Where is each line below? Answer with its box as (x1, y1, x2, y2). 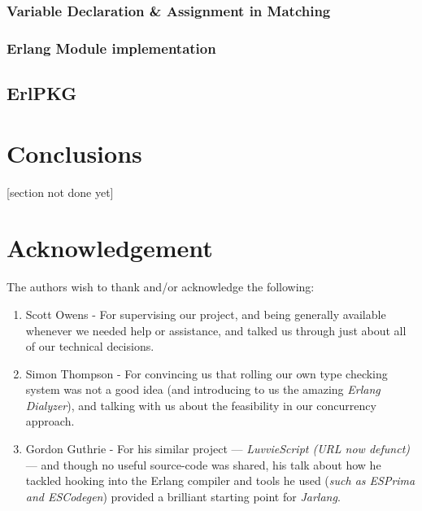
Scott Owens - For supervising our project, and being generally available (25, 305, 386, 322)
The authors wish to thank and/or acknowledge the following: (7, 278, 315, 295)
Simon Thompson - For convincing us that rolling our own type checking (25, 365, 388, 382)
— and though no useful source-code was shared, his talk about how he (25, 456, 381, 473)
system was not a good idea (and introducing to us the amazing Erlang (25, 381, 381, 398)
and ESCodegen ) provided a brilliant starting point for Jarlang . (25, 487, 341, 504)
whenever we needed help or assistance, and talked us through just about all (25, 321, 407, 338)
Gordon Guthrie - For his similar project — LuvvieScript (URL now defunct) (25, 440, 411, 457)
